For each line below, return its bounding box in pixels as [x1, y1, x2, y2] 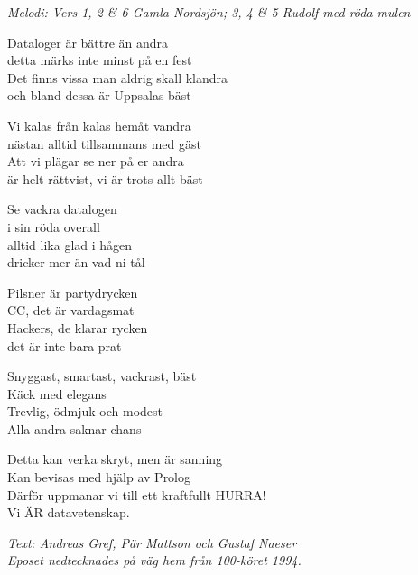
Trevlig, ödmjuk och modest [7, 402, 163, 421]
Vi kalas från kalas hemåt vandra [7, 116, 191, 134]
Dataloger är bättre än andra [7, 32, 169, 51]
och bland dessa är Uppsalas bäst [7, 86, 191, 105]
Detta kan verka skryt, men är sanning [7, 450, 223, 468]
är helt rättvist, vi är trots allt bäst [7, 169, 203, 188]
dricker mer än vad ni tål [7, 253, 145, 272]
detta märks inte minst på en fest [7, 51, 192, 70]
